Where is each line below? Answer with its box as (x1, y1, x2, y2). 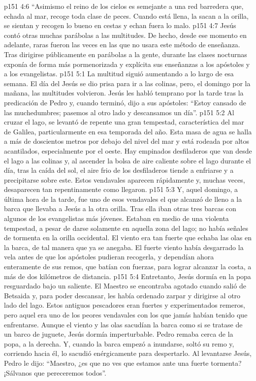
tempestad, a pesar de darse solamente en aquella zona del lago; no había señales (4, 222, 248, 233)
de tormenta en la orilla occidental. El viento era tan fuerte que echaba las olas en (4, 232, 252, 243)
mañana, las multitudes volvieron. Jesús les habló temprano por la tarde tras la (4, 88, 244, 98)
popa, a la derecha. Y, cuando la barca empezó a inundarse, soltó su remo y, (4, 338, 234, 349)
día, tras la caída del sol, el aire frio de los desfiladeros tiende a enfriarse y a (4, 165, 234, 175)
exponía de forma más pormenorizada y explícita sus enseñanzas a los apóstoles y (4, 59, 250, 69)
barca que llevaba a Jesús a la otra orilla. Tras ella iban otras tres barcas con (4, 203, 236, 214)
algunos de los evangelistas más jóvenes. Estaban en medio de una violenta (4, 213, 229, 223)
